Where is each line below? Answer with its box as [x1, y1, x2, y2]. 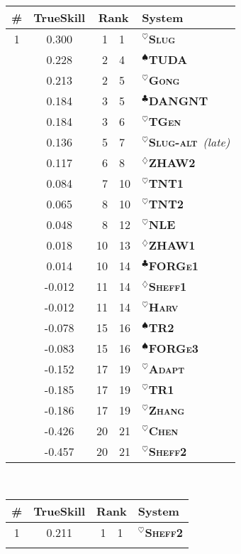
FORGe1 [148, 257, 198, 274]
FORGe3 [148, 339, 198, 356]
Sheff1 [148, 277, 187, 294]
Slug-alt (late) [148, 133, 230, 150]
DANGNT [148, 92, 208, 109]
